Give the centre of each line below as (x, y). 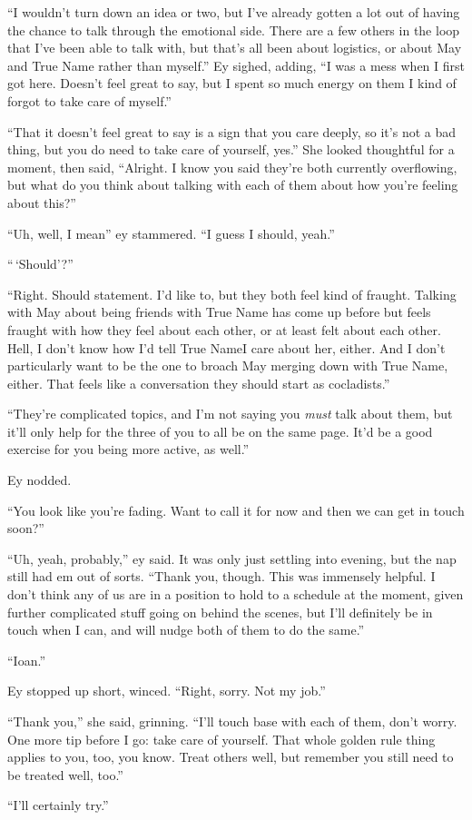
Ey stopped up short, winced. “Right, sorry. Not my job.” (167, 691)
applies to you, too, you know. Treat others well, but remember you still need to (231, 757)
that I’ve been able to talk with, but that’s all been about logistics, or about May (235, 48)
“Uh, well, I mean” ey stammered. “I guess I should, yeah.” (171, 233)
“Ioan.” (26, 660)
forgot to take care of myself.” (89, 100)
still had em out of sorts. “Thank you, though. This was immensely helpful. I (221, 576)
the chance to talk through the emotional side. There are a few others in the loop (234, 30)
